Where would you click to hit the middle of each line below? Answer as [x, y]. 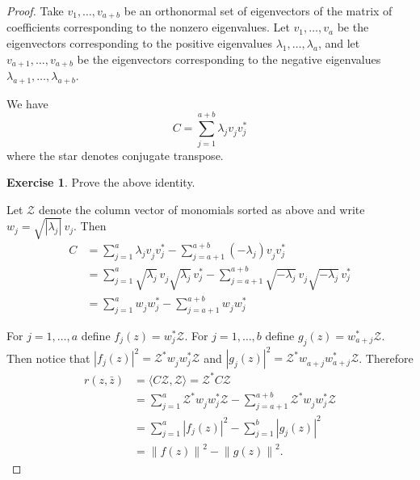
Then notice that [48, 358]
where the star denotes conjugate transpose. [115, 155]
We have [27, 103]
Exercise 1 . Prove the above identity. [101, 182]
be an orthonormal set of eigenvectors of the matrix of [258, 11]
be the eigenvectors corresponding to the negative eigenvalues [229, 59]
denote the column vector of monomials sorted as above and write [202, 209]
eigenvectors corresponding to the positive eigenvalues [140, 43]
